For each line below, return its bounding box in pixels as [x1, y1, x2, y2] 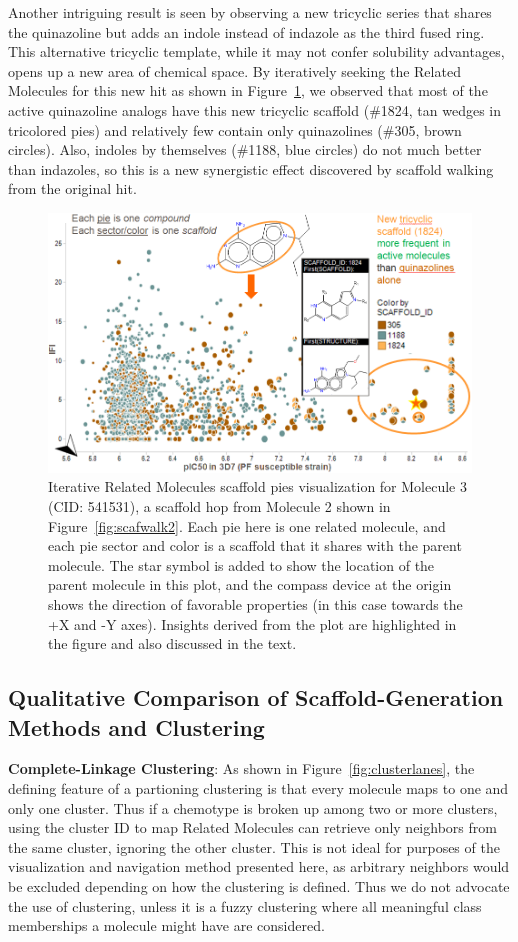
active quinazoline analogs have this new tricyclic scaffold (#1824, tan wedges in [8, 99, 502, 120]
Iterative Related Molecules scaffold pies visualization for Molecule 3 [48, 476, 467, 497]
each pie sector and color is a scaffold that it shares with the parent [48, 535, 462, 556]
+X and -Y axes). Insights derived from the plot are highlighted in [48, 613, 457, 634]
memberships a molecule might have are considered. [8, 915, 325, 936]
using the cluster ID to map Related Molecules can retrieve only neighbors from [8, 817, 497, 838]
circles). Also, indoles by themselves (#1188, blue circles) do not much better [8, 139, 482, 160]
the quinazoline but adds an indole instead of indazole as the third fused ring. [8, 21, 485, 42]
